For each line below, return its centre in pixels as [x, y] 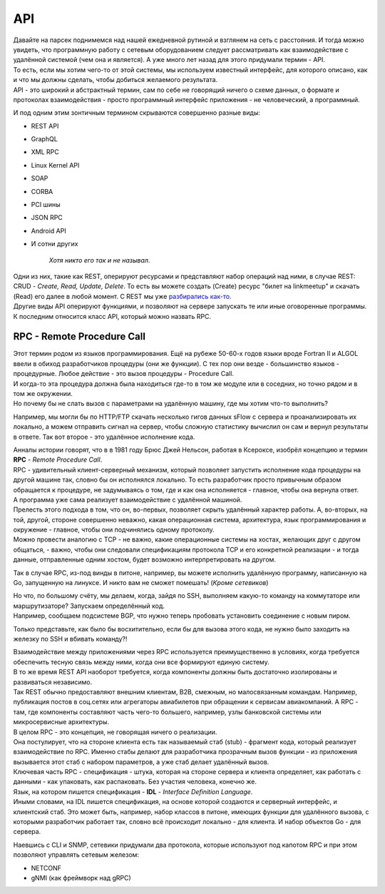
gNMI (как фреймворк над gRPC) [81, 878]
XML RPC [45, 152]
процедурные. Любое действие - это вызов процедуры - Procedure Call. [124, 374]
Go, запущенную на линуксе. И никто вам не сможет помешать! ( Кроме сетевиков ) [141, 583]
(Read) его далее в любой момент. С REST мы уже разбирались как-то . [122, 296]
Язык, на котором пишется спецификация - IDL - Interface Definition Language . [133, 791]
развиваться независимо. [53, 682]
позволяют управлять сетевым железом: [76, 855]
